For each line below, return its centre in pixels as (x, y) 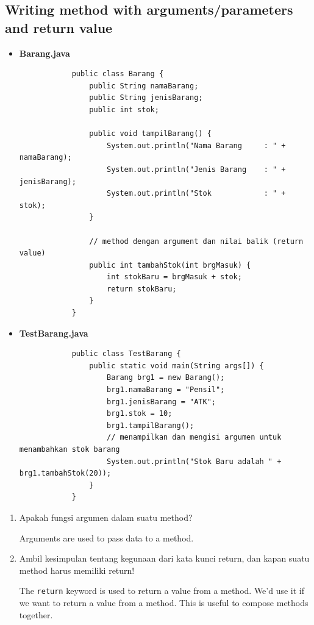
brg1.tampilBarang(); (150, 425)
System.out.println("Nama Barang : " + (196, 145)
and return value (59, 27)
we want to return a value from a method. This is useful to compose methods (164, 602)
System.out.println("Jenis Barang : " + (196, 169)
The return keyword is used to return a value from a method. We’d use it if (162, 591)
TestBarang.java (54, 333)
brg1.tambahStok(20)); (65, 473)
